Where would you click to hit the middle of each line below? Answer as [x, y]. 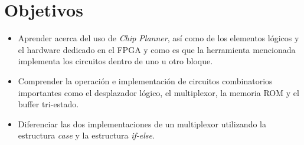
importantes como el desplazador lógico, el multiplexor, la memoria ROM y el [158, 92]
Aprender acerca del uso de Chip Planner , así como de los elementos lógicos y [158, 38]
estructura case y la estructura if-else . [86, 135]
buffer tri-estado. [48, 104]
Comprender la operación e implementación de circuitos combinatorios [145, 80]
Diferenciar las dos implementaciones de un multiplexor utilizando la [142, 123]
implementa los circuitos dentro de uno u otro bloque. [115, 61]
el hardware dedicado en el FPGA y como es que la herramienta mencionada [157, 49]
